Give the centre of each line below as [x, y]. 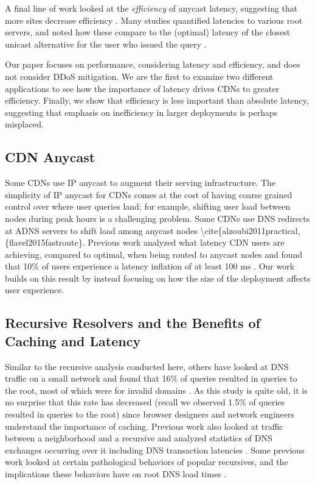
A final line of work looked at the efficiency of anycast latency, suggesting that [151, 8]
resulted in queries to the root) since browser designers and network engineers [150, 414]
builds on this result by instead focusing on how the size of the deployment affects [158, 278]
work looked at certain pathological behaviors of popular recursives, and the [147, 462]
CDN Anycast [50, 157]
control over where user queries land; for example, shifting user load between [148, 206]
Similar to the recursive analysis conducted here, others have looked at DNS [147, 366]
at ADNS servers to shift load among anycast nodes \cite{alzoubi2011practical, [153, 230]
